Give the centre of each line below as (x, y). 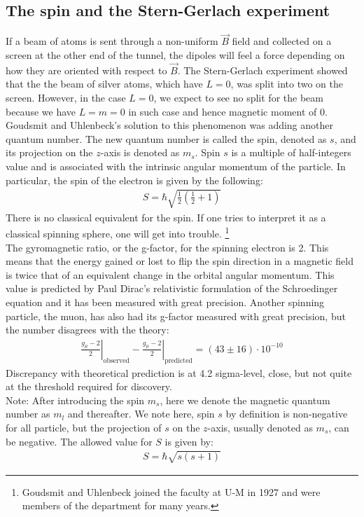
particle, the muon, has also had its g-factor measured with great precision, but (176, 316)
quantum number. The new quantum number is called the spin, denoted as (166, 138)
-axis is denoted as (140, 152)
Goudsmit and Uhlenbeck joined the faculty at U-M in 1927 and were (171, 491)
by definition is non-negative (287, 414)
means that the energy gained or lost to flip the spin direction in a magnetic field (180, 261)
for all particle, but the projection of (84, 427)
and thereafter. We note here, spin (141, 414)
